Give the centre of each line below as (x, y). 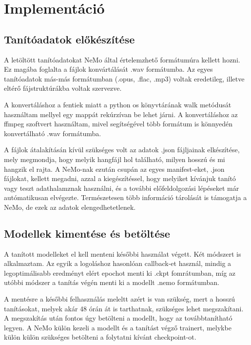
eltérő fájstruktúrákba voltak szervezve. (63, 88)
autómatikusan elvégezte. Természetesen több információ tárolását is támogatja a (125, 197)
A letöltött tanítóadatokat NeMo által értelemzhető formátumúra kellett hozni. (122, 59)
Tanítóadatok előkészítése (69, 39)
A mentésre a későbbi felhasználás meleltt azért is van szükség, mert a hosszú (119, 299)
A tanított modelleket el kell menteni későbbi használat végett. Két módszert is (123, 254)
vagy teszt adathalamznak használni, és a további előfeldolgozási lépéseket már (122, 188)
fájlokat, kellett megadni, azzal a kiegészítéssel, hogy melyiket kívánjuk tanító (120, 178)
